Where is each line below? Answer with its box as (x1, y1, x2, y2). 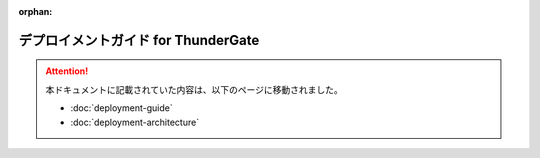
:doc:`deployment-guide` (70, 102, 174, 114)
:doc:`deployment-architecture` (70, 116, 200, 128)
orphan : (18, 6, 53, 17)
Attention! (45, 65, 89, 77)
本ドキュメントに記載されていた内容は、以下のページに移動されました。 (45, 83, 344, 95)
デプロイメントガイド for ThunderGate (18, 31, 260, 49)
